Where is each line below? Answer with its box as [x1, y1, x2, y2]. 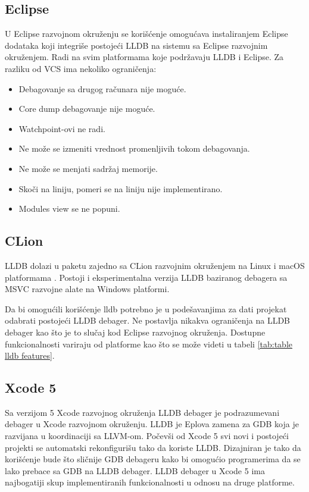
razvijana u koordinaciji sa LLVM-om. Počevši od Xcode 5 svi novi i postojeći [5, 430, 289, 442]
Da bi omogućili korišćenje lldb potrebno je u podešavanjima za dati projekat [5, 302, 287, 315]
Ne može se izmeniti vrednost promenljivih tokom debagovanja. [18, 142, 250, 155]
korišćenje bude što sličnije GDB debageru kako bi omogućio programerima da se [5, 453, 301, 465]
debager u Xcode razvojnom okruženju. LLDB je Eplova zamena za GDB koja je [5, 418, 299, 430]
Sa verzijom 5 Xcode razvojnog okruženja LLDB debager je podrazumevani [5, 406, 280, 418]
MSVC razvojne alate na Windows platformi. [5, 283, 170, 295]
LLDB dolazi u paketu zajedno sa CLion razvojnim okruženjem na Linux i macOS [5, 259, 305, 271]
